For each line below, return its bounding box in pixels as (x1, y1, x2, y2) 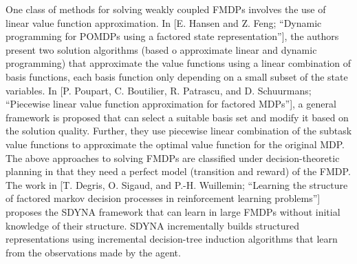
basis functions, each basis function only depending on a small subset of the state (6, 69, 348, 83)
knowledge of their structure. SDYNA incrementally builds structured (6, 218, 299, 232)
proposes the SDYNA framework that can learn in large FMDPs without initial (6, 204, 340, 219)
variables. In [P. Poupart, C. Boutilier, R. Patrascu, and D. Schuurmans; (6, 83, 312, 97)
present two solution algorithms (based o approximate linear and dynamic (6, 42, 317, 57)
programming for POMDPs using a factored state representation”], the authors (6, 29, 339, 43)
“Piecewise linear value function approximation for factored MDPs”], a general (6, 97, 336, 111)
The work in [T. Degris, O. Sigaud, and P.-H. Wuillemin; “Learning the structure (6, 177, 348, 192)
